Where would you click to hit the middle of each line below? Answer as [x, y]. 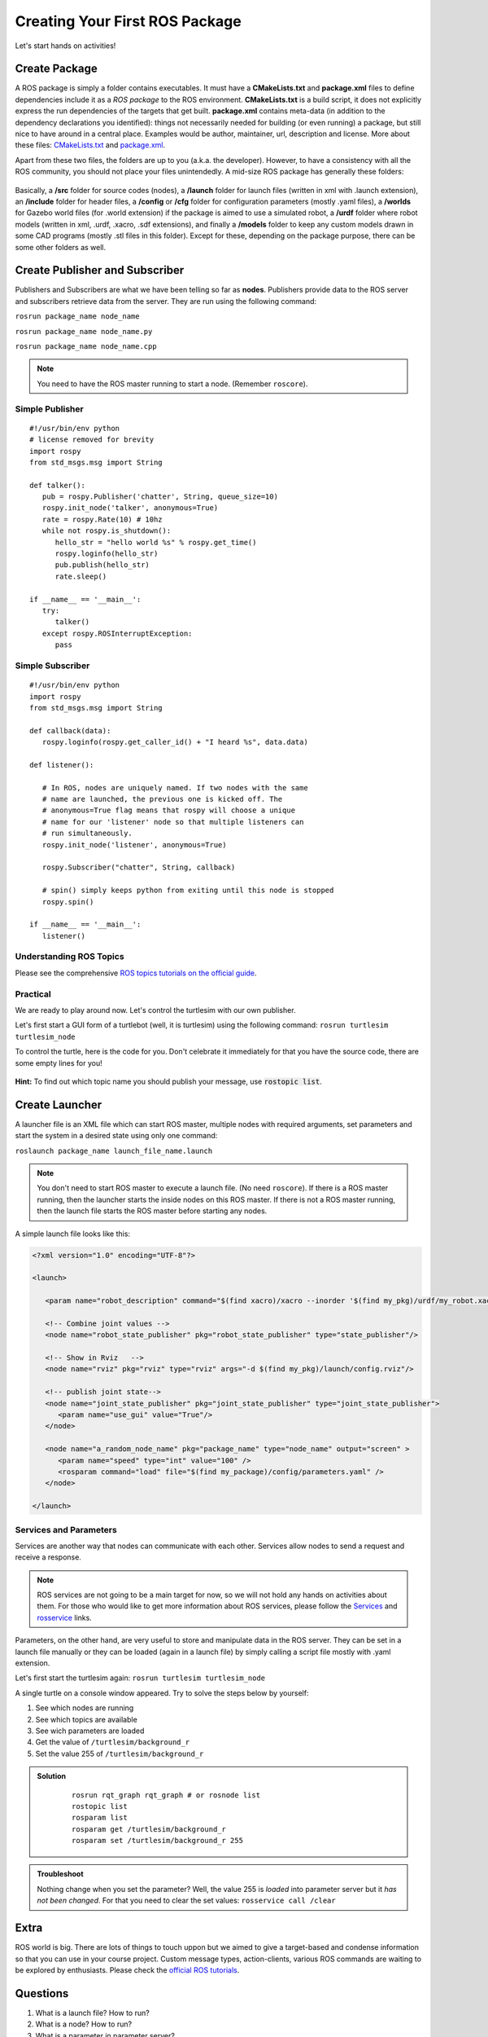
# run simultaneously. [87, 834]
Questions [42, 1993]
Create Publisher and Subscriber [100, 270]
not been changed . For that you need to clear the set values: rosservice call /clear [187, 1901]
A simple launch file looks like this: [72, 1234]
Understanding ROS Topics [70, 957]
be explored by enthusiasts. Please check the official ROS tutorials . [127, 1970]
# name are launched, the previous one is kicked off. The [162, 799]
